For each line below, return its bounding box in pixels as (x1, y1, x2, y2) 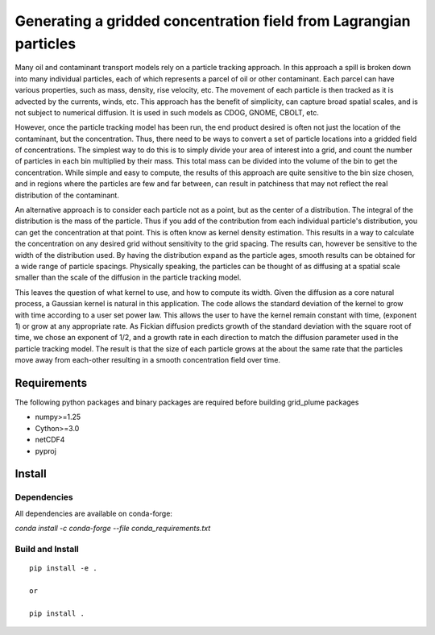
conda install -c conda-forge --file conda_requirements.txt (14, 524, 211, 533)
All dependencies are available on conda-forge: (14, 508, 173, 518)
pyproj (35, 446, 56, 455)
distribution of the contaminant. (14, 190, 120, 200)
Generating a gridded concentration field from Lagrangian (14, 12, 411, 30)
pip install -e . (29, 564, 97, 573)
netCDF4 (35, 435, 65, 445)
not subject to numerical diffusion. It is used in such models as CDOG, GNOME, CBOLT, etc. (14, 107, 320, 117)
